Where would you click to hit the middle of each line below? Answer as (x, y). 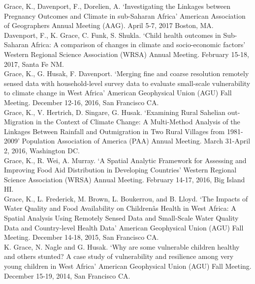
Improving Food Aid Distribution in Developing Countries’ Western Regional (120, 170)
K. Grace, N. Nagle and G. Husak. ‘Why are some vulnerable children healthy (122, 246)
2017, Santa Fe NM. (34, 64)
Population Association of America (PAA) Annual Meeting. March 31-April (136, 141)
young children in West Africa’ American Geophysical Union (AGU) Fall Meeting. (128, 266)
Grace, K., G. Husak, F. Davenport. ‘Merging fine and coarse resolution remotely (127, 73)
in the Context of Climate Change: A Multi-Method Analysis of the (138, 122)
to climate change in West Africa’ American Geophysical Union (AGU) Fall (118, 93)
